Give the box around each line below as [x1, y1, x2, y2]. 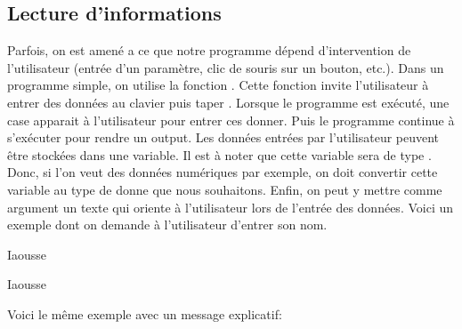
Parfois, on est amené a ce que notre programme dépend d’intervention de [7, 41, 411, 60]
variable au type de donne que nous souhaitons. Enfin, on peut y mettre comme [7, 180, 442, 198]
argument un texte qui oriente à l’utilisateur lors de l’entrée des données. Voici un [7, 197, 454, 216]
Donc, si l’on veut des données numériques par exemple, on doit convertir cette [7, 163, 438, 181]
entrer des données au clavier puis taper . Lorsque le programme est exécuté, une [7, 92, 450, 111]
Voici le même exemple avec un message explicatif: [7, 304, 282, 323]
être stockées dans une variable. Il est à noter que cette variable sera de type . [7, 145, 432, 164]
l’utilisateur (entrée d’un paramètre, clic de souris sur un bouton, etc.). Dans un [7, 58, 444, 76]
